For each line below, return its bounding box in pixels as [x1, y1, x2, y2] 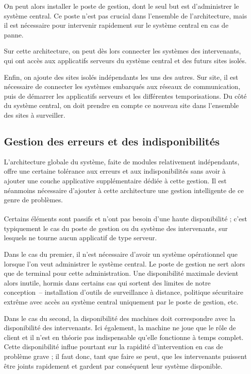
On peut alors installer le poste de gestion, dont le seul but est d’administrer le [4, 1, 239, 11]
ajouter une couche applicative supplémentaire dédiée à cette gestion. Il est [4, 175, 227, 185]
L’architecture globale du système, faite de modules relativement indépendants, [4, 156, 239, 166]
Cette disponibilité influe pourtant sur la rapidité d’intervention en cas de [4, 341, 223, 352]
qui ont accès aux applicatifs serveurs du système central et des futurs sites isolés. [4, 55, 247, 65]
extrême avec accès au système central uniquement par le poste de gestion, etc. [4, 297, 238, 307]
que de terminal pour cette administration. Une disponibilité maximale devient [4, 268, 238, 278]
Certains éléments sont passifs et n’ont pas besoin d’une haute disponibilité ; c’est [4, 214, 247, 224]
